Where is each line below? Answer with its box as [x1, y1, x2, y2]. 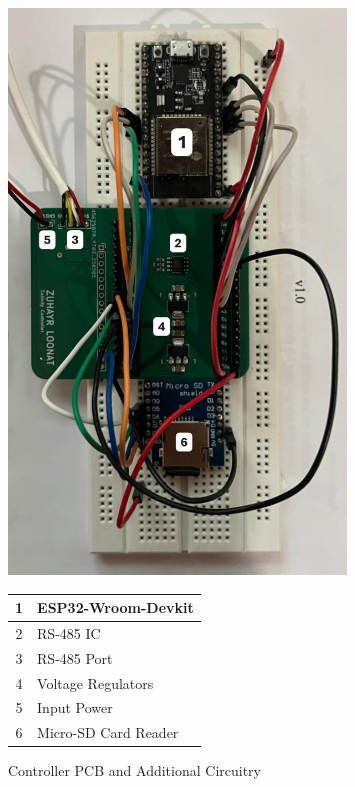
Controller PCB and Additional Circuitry [8, 760, 261, 781]
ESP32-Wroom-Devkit [37, 597, 194, 618]
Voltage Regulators [37, 672, 154, 693]
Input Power [37, 697, 113, 718]
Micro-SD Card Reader [37, 722, 179, 743]
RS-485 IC [37, 622, 101, 643]
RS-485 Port [37, 647, 113, 668]
